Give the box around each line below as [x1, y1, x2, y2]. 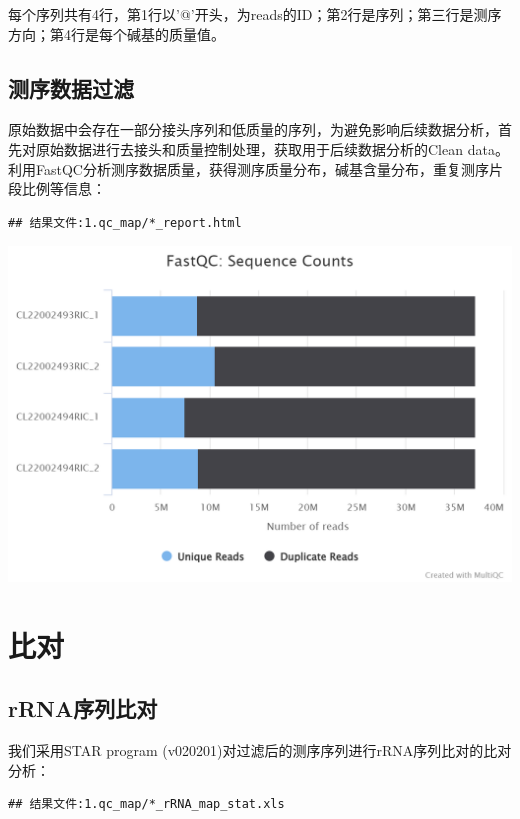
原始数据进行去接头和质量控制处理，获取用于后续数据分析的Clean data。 [35, 138, 509, 159]
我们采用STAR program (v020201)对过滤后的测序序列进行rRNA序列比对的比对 [8, 740, 512, 761]
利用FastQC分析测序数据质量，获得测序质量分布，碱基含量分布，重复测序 [8, 158, 489, 179]
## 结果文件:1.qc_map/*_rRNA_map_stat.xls [8, 797, 285, 812]
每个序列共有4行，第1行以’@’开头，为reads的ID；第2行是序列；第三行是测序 [8, 4, 502, 24]
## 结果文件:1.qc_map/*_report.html [8, 215, 242, 230]
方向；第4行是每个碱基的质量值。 [8, 23, 225, 44]
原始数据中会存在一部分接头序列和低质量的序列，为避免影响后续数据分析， [8, 119, 498, 140]
